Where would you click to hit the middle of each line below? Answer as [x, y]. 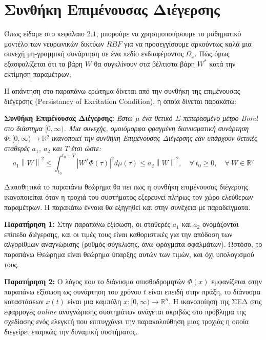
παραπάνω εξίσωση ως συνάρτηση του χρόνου [73, 291]
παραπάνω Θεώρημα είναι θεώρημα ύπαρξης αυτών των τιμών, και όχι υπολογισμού [129, 254]
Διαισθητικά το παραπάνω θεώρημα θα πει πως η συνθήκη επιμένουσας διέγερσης [126, 187]
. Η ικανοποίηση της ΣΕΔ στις [215, 301]
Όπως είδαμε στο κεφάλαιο [45, 34]
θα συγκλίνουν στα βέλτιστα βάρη [145, 63]
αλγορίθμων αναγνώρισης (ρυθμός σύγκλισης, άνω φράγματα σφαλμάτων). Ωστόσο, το [133, 244]
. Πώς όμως [212, 54]
